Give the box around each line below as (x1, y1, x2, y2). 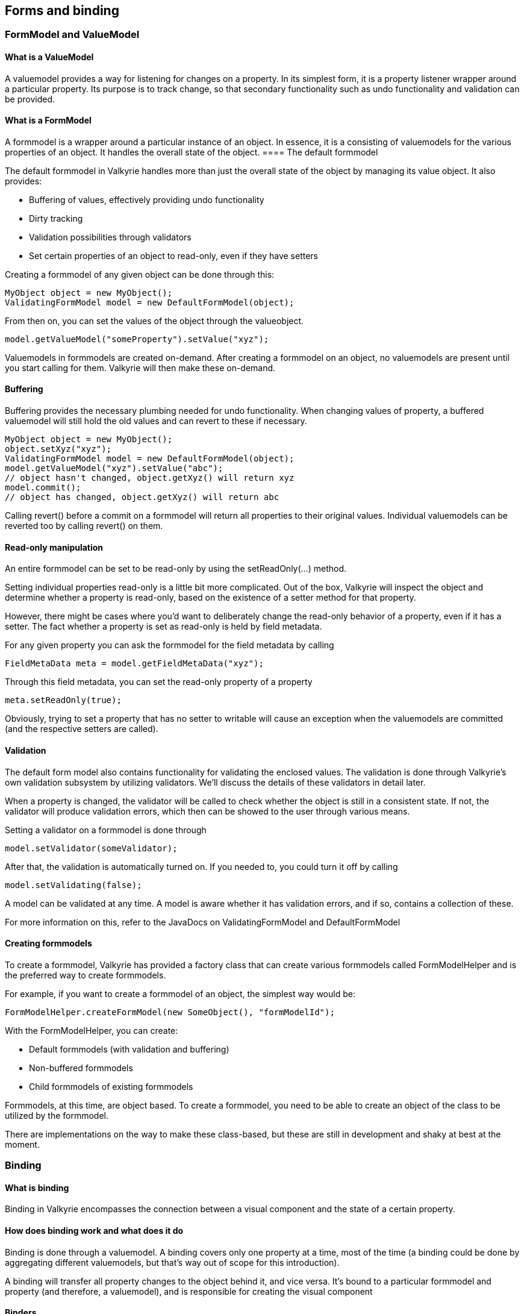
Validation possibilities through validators (29, 231, 192, 242)
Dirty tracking (29, 213, 83, 224)
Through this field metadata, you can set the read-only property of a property (5, 677, 313, 687)
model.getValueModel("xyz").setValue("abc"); (5, 463, 223, 474)
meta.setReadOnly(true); (5, 695, 122, 705)
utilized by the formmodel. (5, 1110, 109, 1121)
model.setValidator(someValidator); (5, 843, 178, 853)
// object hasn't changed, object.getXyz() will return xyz (5, 473, 295, 483)
